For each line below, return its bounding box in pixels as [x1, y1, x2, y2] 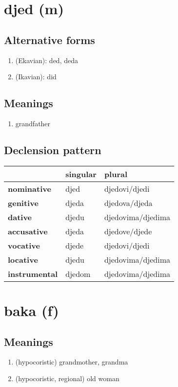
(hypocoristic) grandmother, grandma [15, 357, 128, 367]
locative [8, 253, 38, 265]
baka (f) [4, 300, 59, 320]
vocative [8, 239, 40, 251]
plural [104, 168, 128, 180]
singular [65, 168, 97, 180]
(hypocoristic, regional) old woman [15, 373, 119, 383]
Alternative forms [4, 32, 95, 47]
